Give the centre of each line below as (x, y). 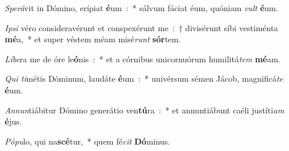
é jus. (13, 121)
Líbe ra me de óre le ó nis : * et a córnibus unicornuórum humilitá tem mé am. (143, 58)
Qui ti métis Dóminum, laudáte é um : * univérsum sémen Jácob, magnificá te (144, 78)
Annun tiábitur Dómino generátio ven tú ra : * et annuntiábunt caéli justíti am (144, 110)
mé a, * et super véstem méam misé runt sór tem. (93, 39)
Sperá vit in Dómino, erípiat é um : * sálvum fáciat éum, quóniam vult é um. (142, 8)
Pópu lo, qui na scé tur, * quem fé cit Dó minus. (88, 141)
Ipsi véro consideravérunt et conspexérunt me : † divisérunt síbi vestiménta (142, 27)
